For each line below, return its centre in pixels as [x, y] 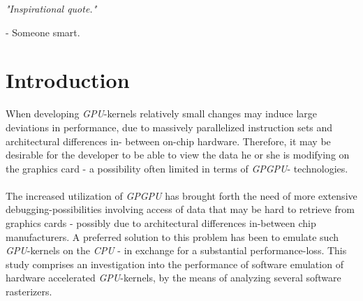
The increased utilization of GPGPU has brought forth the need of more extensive [181, 195]
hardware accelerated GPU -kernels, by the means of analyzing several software [173, 278]
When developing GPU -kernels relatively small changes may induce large [162, 113]
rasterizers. [29, 292]
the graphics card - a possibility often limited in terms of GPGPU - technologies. [177, 168]
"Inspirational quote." [51, 8]
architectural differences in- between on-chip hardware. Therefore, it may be [168, 141]
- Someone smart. [43, 32]
